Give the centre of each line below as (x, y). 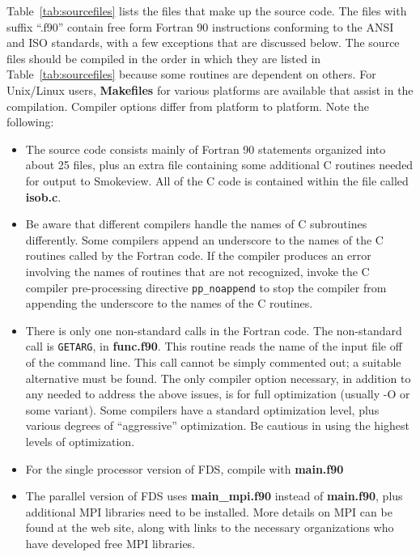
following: (30, 122)
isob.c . (43, 196)
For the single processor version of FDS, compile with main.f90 (185, 468)
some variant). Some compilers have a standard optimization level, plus (202, 409)
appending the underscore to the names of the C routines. (169, 303)
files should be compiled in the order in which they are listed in (164, 58)
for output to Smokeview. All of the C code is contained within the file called (217, 180)
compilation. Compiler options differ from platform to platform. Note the (188, 106)
